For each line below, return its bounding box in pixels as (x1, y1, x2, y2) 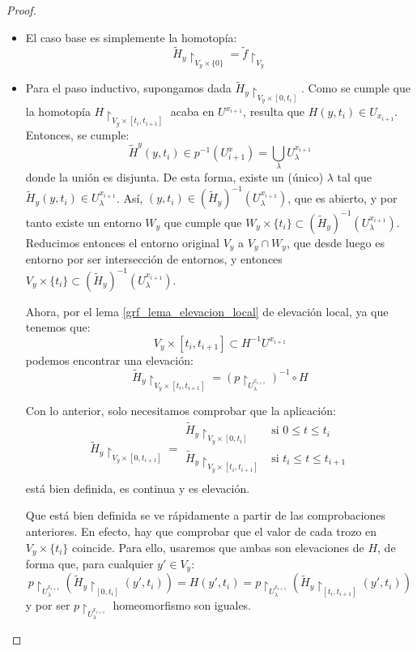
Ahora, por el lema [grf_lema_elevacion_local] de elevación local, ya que (25, 302, 389, 319)
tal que (337, 169, 372, 186)
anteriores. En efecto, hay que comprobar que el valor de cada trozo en (25, 522, 377, 539)
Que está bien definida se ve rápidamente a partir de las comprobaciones (25, 507, 385, 524)
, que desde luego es (286, 233, 385, 251)
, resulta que (243, 103, 305, 120)
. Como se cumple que (300, 79, 411, 96)
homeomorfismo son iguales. (113, 596, 252, 613)
